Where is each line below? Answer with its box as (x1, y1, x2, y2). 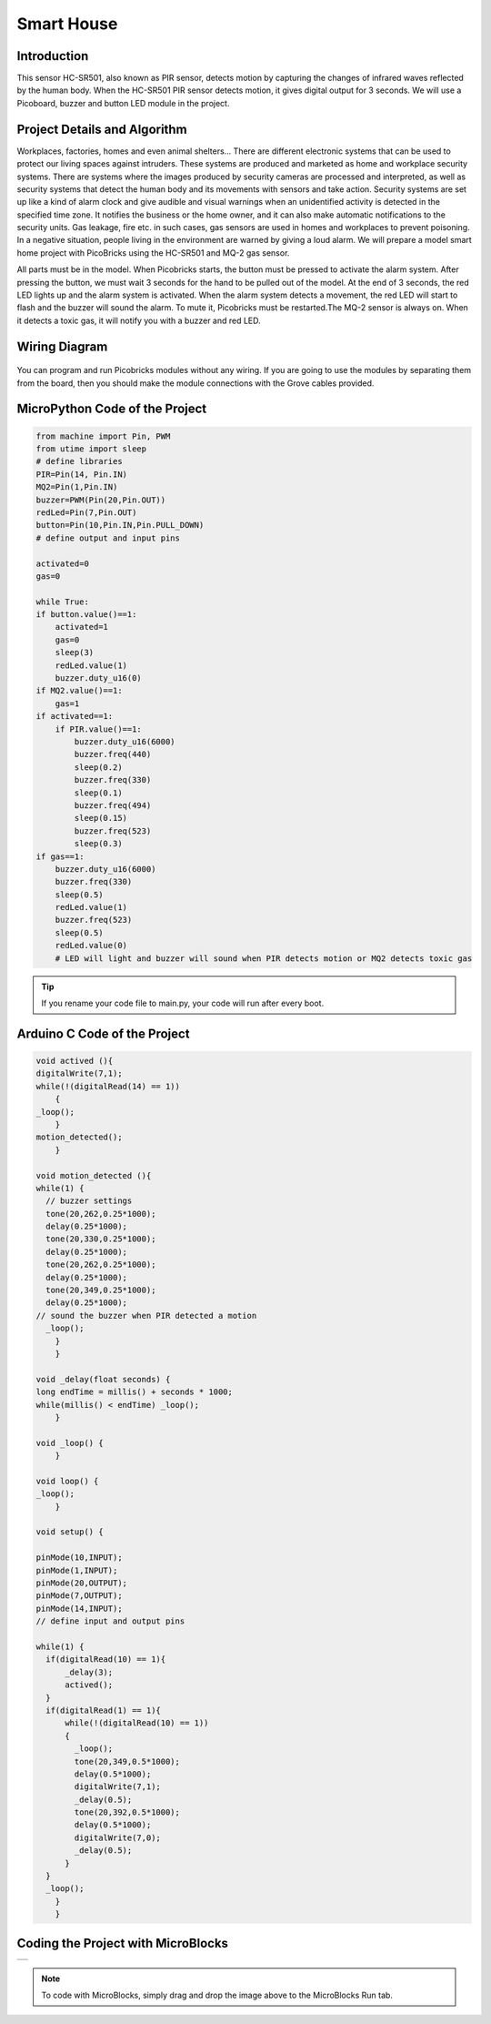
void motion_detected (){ (35, 1170, 152, 1180)
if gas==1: (35, 851, 85, 862)
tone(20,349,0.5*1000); (74, 1756, 181, 1766)
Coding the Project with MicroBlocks (16, 1935, 229, 1951)
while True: (35, 596, 90, 607)
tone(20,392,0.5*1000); (74, 1807, 181, 1817)
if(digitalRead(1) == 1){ (45, 1705, 161, 1715)
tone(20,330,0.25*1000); (45, 1234, 156, 1244)
